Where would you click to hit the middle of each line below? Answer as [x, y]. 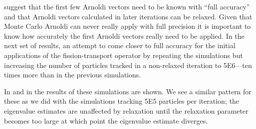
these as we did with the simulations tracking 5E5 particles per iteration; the [122, 101]
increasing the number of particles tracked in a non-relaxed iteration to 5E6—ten [128, 65]
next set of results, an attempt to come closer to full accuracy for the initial [120, 45]
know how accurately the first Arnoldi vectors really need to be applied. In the [124, 35]
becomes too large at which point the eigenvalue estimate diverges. [106, 120]
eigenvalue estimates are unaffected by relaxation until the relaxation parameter [126, 110]
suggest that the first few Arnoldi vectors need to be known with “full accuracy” [127, 6]
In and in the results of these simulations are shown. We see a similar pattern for [128, 91]
